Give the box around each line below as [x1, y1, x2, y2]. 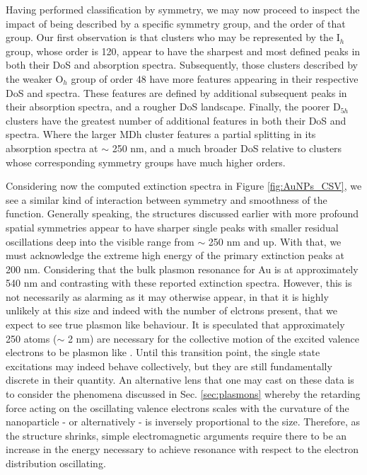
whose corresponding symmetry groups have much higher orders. [6, 154, 286, 169]
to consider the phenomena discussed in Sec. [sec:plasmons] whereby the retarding [6, 387, 361, 401]
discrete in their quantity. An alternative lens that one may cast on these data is [6, 372, 354, 387]
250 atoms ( [6, 331, 57, 345]
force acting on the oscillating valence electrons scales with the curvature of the [6, 400, 349, 415]
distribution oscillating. [6, 456, 106, 470]
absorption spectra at [6, 140, 98, 155]
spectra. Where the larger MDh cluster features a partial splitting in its [6, 127, 316, 142]
